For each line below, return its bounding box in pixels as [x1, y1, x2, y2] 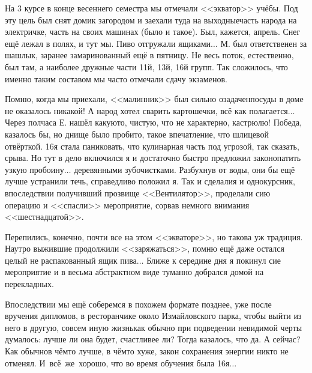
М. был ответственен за [220, 37, 307, 49]
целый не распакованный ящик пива [5, 253, 137, 266]
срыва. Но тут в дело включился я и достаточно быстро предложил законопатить [5, 151, 301, 164]
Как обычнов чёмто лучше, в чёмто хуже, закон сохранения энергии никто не [5, 345, 289, 357]
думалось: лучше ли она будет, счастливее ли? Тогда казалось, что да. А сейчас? [5, 333, 301, 345]
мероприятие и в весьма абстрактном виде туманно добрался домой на [5, 265, 264, 278]
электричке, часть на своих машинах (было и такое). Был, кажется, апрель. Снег [5, 25, 301, 38]
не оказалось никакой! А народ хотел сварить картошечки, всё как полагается [5, 104, 288, 117]
